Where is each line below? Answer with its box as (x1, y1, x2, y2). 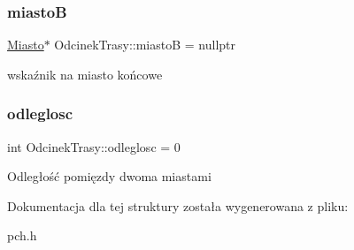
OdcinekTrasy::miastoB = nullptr (54, 35, 235, 54)
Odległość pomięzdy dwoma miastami (7, 167, 212, 186)
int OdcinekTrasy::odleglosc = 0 (7, 137, 181, 155)
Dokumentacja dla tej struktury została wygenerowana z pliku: (7, 196, 349, 215)
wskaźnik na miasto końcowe (7, 64, 163, 83)
